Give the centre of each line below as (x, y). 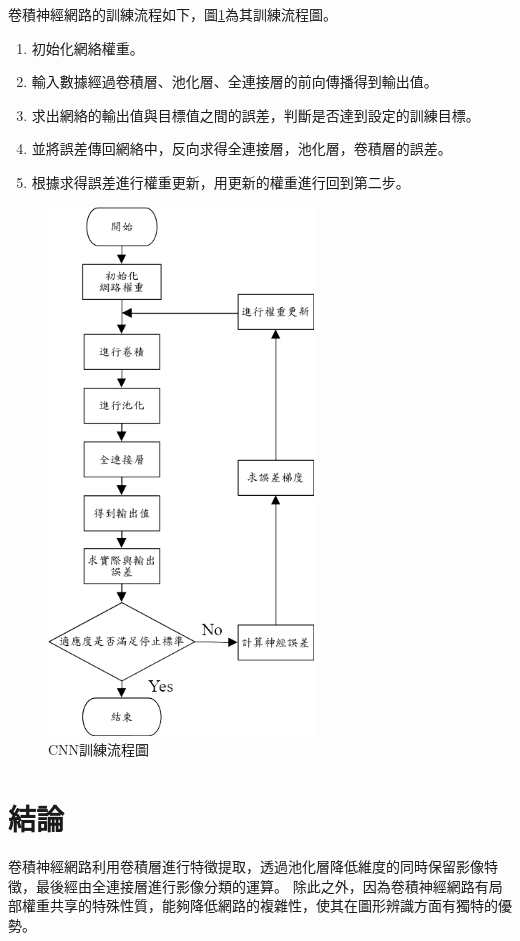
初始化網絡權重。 (87, 47)
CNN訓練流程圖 (99, 749)
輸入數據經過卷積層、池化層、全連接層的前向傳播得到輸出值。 (234, 81)
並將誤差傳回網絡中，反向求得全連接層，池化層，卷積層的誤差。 (241, 148)
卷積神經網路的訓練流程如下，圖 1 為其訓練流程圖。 (172, 14)
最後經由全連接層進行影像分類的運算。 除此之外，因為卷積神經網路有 (262, 885)
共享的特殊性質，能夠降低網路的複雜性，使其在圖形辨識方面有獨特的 (273, 905)
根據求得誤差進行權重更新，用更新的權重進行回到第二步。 (220, 181)
